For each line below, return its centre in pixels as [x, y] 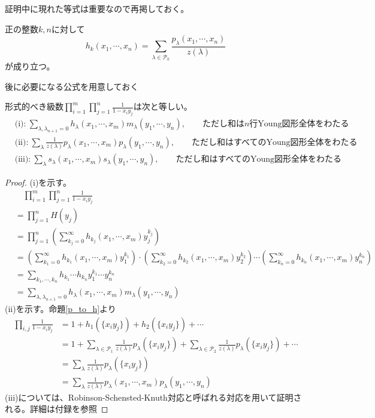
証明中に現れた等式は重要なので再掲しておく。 [97, 8]
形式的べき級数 [34, 106]
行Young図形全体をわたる [299, 124]
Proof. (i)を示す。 [38, 182]
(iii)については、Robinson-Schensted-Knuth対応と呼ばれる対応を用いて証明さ [153, 397]
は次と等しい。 [163, 106]
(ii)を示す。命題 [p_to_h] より [61, 308]
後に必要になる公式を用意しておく [72, 86]
